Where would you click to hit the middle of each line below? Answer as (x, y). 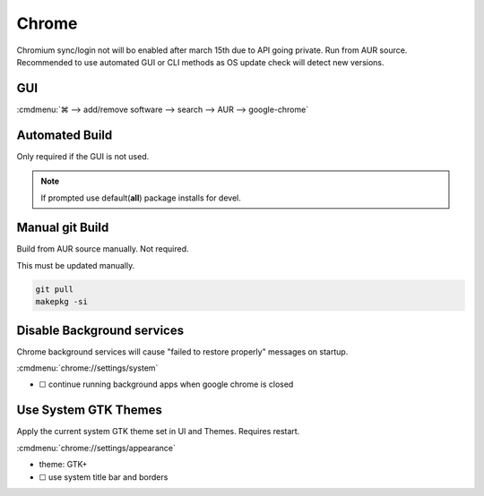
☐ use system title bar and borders (104, 477)
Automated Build (65, 135)
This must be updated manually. (76, 265)
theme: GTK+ (63, 465)
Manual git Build (63, 228)
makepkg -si (62, 302)
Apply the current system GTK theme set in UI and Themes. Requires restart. (158, 432)
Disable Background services (100, 330)
